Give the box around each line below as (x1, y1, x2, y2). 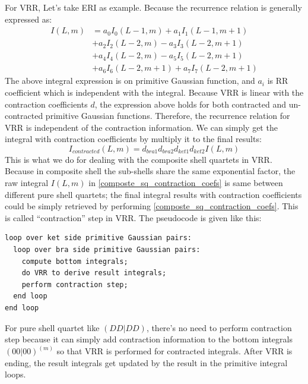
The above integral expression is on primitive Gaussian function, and (5, 74, 255, 87)
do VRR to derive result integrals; (21, 269, 167, 278)
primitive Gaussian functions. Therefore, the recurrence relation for (45, 109, 290, 122)
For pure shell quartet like (5, 321, 100, 333)
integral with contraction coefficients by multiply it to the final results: (5, 133, 262, 145)
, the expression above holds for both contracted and (94, 97, 287, 110)
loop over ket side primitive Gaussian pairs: (5, 234, 192, 243)
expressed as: (5, 12, 52, 25)
